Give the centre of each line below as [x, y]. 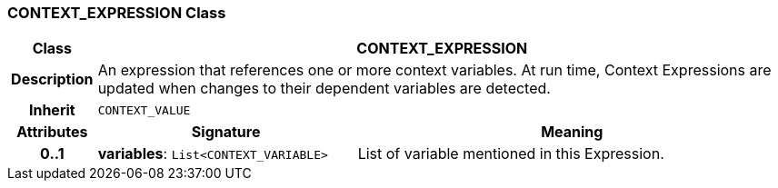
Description [52, 79]
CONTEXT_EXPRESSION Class [117, 13]
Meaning [572, 132]
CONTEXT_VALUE [144, 110]
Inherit [52, 110]
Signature [226, 132]
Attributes [52, 132]
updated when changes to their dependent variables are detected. [324, 89]
